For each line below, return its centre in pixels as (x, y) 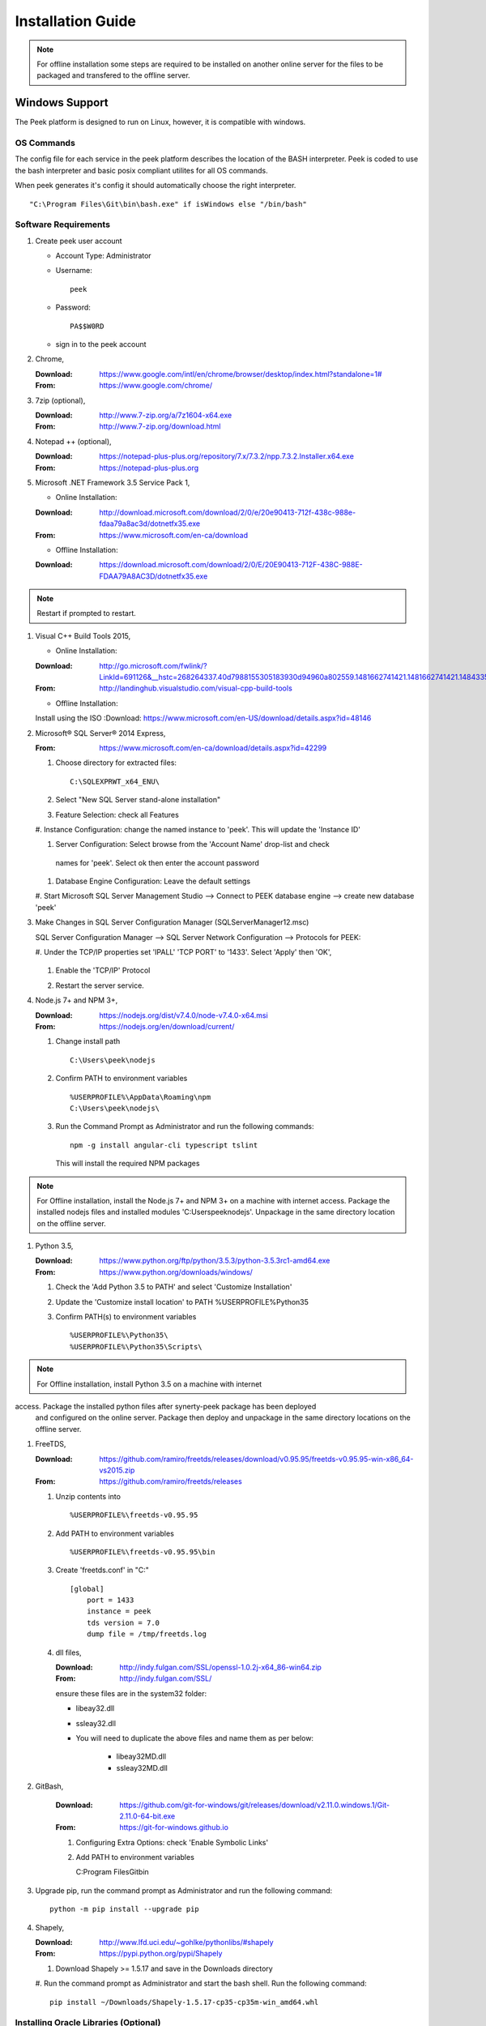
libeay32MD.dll (141, 1757)
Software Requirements (63, 224)
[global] (87, 1589)
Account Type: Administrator (103, 256)
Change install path (88, 1041)
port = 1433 (110, 1600)
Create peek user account (79, 241)
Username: (74, 271)
